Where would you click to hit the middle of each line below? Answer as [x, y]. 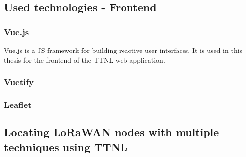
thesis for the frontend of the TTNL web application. [85, 60]
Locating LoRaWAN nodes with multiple [112, 132]
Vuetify [19, 82]
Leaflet [18, 104]
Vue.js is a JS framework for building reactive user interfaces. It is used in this [123, 50]
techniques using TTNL [66, 146]
